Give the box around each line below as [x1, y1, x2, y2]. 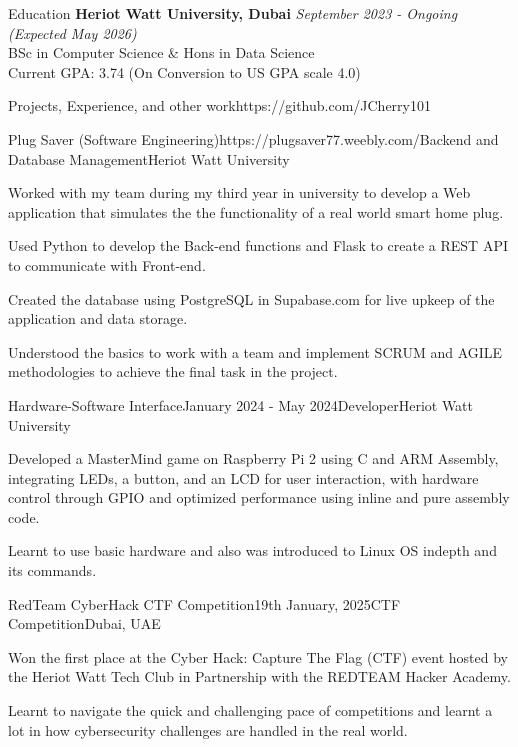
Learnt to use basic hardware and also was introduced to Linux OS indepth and [8, 540, 497, 561]
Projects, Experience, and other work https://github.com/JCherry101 [8, 95, 431, 116]
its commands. [8, 560, 97, 581]
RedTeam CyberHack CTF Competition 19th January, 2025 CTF [8, 593, 401, 614]
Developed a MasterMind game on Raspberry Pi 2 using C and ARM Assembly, [8, 448, 499, 469]
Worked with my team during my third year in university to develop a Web [8, 182, 471, 203]
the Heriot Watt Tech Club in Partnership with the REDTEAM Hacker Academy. [8, 666, 511, 687]
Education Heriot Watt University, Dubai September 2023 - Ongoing [8, 3, 458, 23]
